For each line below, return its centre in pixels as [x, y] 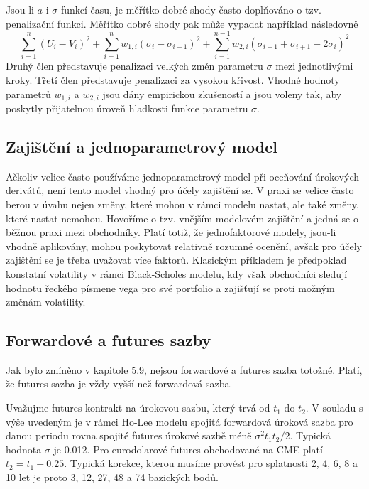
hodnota [24, 449]
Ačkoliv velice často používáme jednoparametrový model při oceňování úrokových [182, 176]
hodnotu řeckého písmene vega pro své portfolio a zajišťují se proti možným [170, 288]
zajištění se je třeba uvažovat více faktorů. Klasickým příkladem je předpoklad [176, 260]
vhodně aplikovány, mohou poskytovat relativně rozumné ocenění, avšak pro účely [184, 246]
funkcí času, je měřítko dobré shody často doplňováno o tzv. [191, 9]
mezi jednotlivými [314, 66]
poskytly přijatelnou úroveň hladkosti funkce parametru [127, 108]
